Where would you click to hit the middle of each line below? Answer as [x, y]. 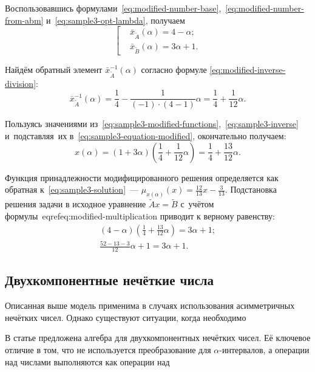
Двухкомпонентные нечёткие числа [110, 280]
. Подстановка [251, 189]
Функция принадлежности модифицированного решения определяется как [142, 177]
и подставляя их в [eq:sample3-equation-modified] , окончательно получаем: [146, 136]
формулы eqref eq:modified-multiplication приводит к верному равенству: [140, 215]
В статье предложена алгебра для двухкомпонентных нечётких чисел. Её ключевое [158, 338]
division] [21, 83]
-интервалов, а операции [264, 349]
